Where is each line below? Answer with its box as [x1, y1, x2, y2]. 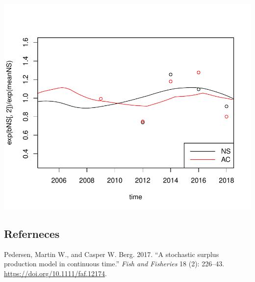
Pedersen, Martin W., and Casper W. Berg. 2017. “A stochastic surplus [4, 249, 219, 259]
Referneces [4, 226, 60, 241]
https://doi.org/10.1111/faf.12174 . [4, 268, 107, 278]
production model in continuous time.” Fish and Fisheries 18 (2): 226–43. [4, 258, 225, 269]
